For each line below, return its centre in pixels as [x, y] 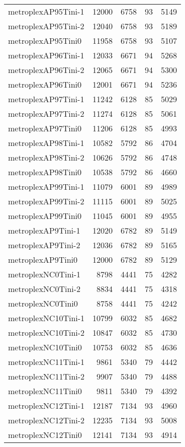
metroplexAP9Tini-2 [44, 245]
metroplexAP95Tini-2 [46, 26]
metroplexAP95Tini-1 [46, 11]
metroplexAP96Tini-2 [46, 70]
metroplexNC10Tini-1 [47, 318]
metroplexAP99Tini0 [45, 216]
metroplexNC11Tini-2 [47, 376]
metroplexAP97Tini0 [45, 128]
